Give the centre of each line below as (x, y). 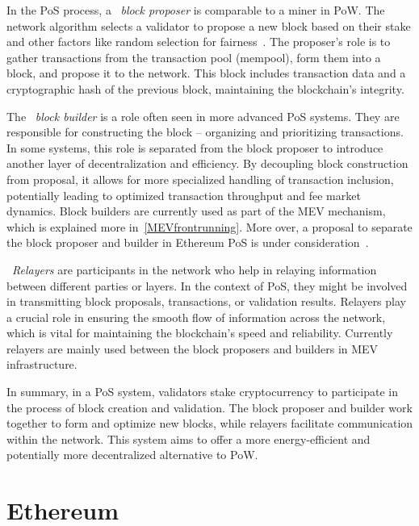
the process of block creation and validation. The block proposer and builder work (209, 407)
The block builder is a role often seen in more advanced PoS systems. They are (203, 116)
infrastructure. (42, 364)
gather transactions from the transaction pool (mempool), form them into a (194, 57)
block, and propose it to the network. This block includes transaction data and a (206, 73)
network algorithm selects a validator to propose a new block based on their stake (209, 25)
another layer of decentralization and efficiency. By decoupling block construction (207, 163)
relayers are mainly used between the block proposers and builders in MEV (193, 348)
